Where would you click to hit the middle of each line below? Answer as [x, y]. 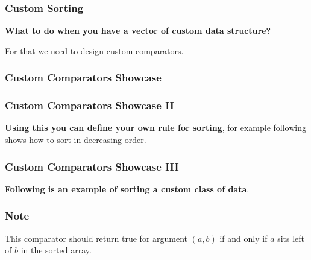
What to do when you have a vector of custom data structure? [138, 30]
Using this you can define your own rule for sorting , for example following [155, 128]
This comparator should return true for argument [96, 238]
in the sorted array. [56, 250]
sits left [291, 238]
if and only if [243, 238]
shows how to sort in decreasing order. [76, 140]
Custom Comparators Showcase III [92, 166]
